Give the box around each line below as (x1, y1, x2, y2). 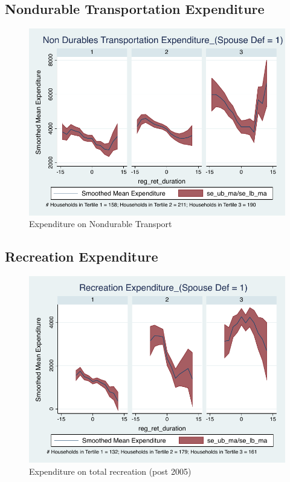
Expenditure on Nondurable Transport (29, 217, 172, 230)
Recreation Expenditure (5, 247, 158, 266)
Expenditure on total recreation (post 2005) (29, 464, 192, 477)
